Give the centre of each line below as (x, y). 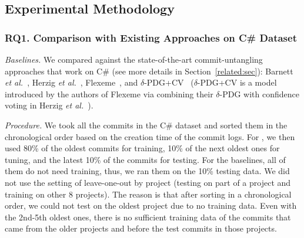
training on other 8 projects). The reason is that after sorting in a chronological (148, 194)
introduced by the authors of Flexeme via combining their (109, 93)
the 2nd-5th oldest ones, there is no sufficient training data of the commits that (148, 217)
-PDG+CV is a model (237, 82)
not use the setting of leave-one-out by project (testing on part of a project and (148, 182)
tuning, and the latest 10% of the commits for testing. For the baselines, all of (145, 159)
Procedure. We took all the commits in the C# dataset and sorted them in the (146, 125)
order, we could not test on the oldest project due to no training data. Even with (151, 205)
